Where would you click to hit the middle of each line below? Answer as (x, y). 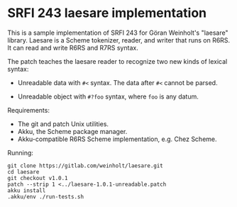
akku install (27, 190)
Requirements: (28, 110)
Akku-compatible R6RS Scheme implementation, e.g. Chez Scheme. (117, 139)
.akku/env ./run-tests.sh (45, 196)
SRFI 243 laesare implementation (107, 13)
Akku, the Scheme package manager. (72, 131)
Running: (21, 152)
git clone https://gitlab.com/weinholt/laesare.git (85, 166)
